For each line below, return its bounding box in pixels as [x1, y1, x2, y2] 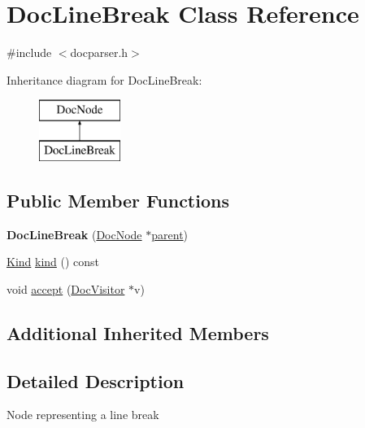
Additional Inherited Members [7, 320, 269, 345]
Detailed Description [7, 368, 185, 393]
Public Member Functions [7, 187, 229, 212]
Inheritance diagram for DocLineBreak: [7, 71, 202, 88]
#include [7, 44, 52, 61]
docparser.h [70, 44, 128, 61]
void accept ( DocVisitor [7, 280, 125, 297]
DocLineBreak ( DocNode [7, 225, 142, 242]
